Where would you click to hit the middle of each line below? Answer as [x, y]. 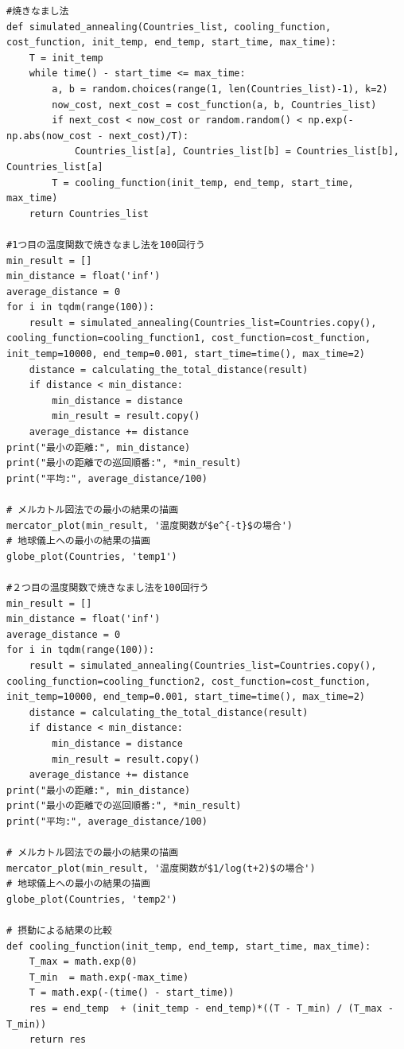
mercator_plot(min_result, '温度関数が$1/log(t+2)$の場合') [161, 868]
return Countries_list [89, 214]
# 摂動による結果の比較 [59, 931]
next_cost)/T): [149, 136]
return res [58, 1040]
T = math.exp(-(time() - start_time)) [132, 993]
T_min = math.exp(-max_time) [109, 977]
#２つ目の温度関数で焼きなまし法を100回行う [108, 587]
